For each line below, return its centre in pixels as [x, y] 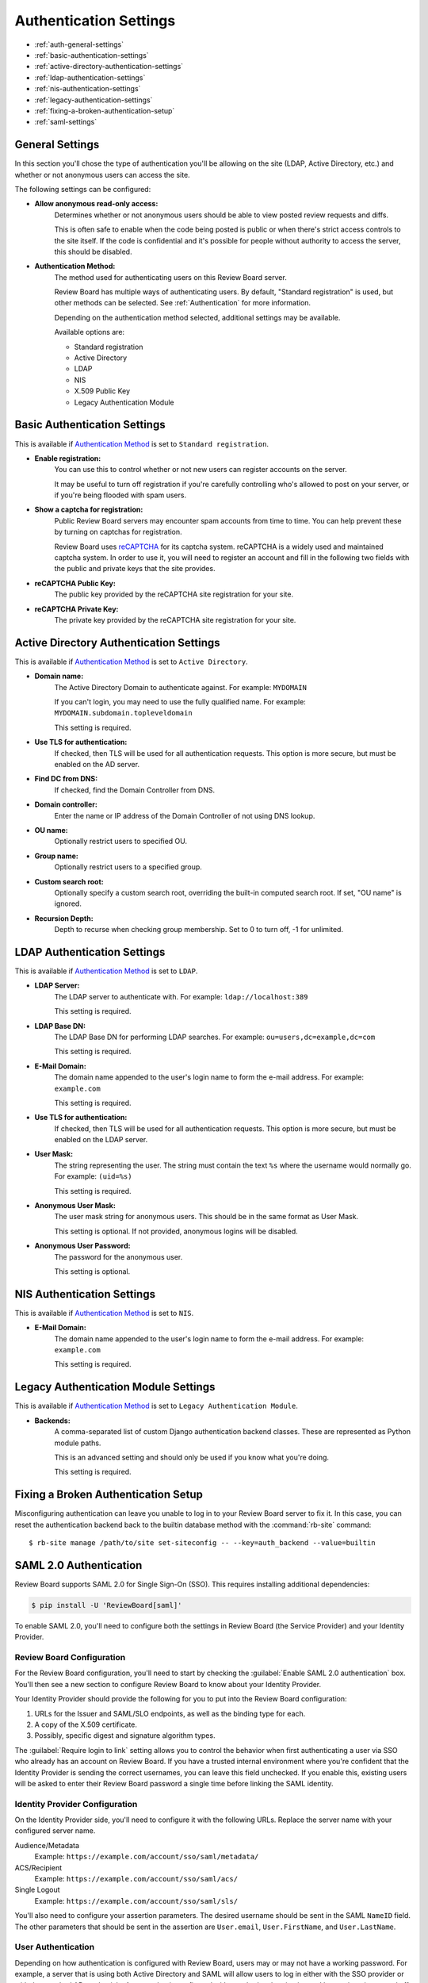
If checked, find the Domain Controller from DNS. [135, 790]
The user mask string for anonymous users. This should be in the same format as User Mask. [206, 1217]
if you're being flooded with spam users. [120, 495]
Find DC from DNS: [66, 779]
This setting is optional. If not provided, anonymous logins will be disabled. [176, 1231]
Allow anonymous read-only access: [96, 204]
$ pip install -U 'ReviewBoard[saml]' [107, 1605]
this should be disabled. [93, 251]
